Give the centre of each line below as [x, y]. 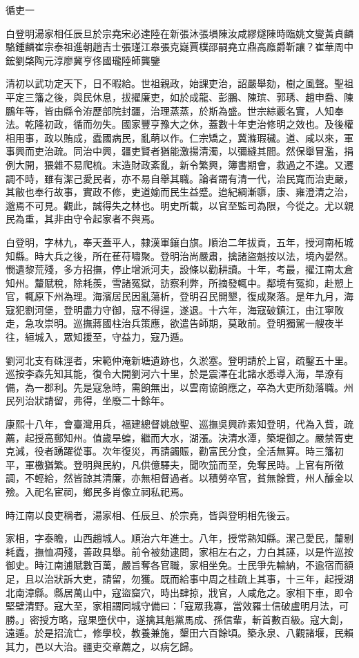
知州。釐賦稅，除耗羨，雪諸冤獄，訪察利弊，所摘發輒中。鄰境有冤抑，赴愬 [175, 282]
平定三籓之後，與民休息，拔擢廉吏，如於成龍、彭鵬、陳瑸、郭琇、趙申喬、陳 [179, 96]
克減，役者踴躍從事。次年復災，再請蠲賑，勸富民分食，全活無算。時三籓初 [175, 451]
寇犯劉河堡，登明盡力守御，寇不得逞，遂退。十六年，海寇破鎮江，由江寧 [170, 309]
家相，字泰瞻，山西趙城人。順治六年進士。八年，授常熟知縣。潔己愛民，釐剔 [179, 538]
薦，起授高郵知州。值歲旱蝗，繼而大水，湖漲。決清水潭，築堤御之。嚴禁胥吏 [179, 437]
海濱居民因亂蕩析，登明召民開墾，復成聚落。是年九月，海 [223, 296]
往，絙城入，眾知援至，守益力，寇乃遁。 [97, 337]
